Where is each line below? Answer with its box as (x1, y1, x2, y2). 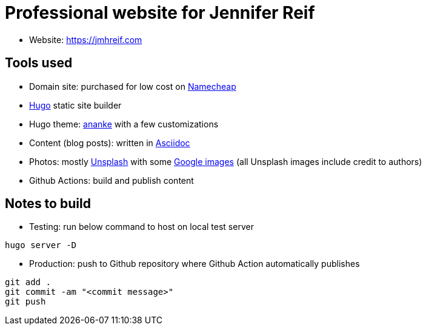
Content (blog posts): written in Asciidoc (29, 137, 190, 148)
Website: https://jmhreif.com (29, 34, 142, 45)
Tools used (5, 55, 73, 71)
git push (5, 297, 46, 307)
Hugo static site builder (29, 99, 122, 110)
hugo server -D (5, 240, 77, 251)
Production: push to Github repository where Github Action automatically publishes (29, 258, 360, 269)
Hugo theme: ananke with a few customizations (29, 118, 219, 129)
